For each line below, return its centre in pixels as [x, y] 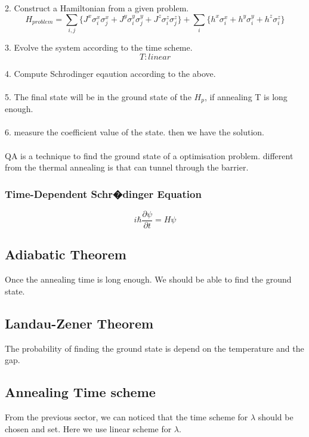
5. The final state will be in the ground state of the [98, 96]
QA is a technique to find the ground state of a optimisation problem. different [149, 155]
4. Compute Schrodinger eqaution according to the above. [110, 73]
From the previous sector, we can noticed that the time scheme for [126, 416]
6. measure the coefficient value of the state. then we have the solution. [135, 132]
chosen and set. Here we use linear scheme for [88, 428]
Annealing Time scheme [80, 392]
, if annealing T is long [246, 96]
